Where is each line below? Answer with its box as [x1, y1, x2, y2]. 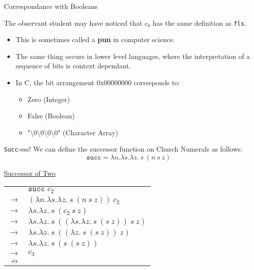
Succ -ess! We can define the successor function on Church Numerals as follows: [4, 144, 243, 154]
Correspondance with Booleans [4, 1, 98, 11]
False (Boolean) [27, 110, 75, 121]
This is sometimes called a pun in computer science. [15, 34, 175, 45]
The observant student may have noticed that [4, 17, 143, 28]
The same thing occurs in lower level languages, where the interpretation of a [15, 51, 250, 61]
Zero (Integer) [27, 94, 70, 104]
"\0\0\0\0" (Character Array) [27, 127, 118, 137]
